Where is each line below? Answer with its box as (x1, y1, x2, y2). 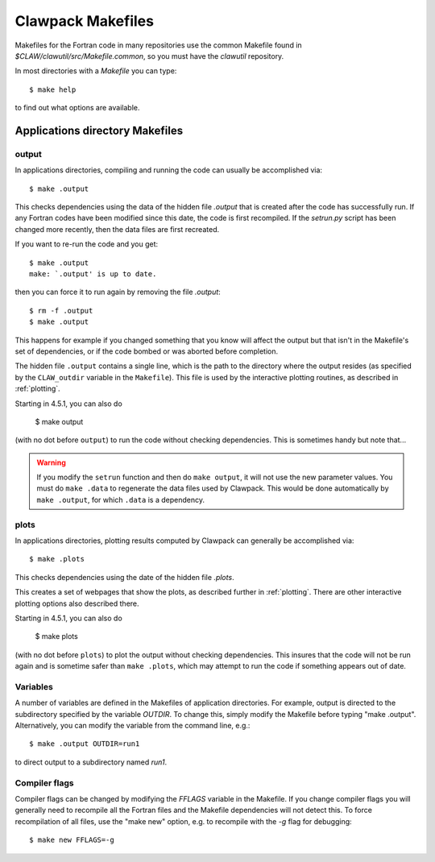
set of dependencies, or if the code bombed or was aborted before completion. (14, 346, 279, 356)
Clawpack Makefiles (14, 12, 155, 30)
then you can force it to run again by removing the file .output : (14, 287, 221, 297)
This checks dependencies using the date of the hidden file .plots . (14, 572, 234, 582)
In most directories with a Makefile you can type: (14, 66, 177, 76)
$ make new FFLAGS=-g (29, 835, 114, 845)
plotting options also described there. (14, 599, 140, 608)
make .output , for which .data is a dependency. (36, 495, 205, 504)
